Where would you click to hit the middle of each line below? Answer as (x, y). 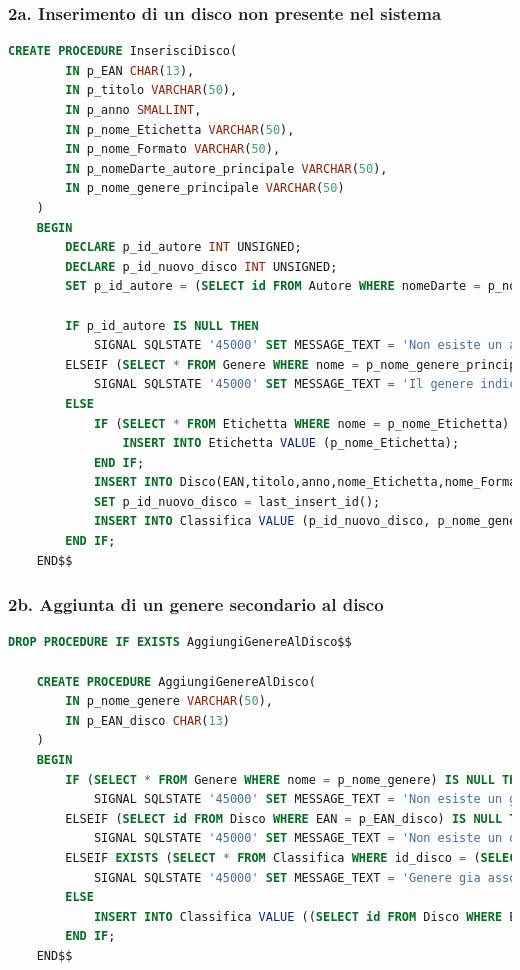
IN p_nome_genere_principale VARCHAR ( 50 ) (205, 188)
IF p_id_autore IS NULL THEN (162, 325)
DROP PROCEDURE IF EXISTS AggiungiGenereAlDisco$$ (180, 642)
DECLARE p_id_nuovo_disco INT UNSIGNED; (201, 266)
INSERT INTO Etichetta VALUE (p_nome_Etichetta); (291, 443)
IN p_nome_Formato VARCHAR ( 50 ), (173, 149)
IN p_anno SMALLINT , (133, 110)
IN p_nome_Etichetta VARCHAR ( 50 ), (180, 129)
